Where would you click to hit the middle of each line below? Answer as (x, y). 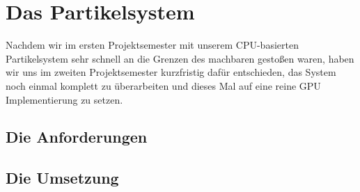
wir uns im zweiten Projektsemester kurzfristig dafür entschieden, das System (171, 72)
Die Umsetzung (62, 178)
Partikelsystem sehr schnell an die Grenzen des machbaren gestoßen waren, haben (180, 58)
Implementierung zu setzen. (64, 99)
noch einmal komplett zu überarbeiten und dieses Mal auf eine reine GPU (163, 85)
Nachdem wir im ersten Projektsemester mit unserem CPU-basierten (152, 45)
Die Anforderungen (77, 137)
